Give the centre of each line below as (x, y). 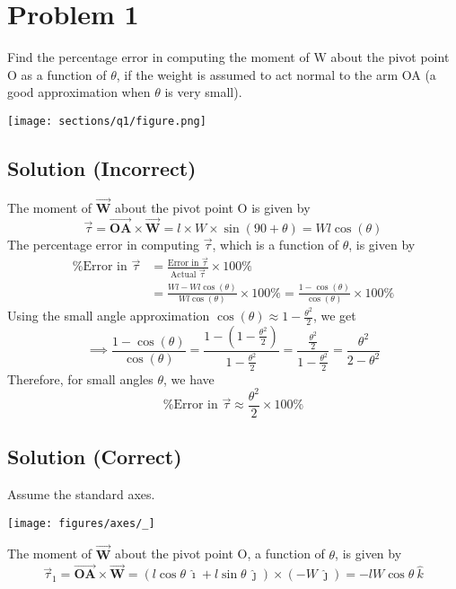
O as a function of (57, 74)
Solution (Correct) (95, 457)
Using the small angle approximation (109, 316)
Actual (183, 275)
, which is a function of (275, 244)
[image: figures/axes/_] (81, 523)
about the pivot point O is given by (213, 207)
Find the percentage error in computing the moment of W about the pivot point (228, 57)
